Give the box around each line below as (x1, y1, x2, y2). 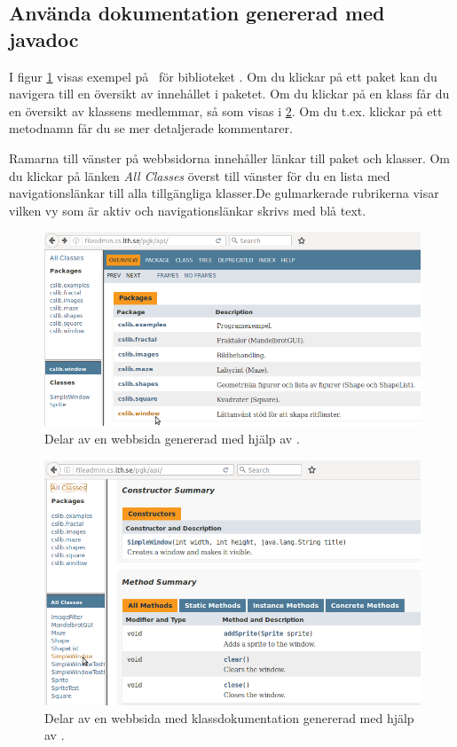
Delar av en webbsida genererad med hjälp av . (44, 429, 300, 448)
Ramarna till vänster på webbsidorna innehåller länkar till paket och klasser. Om (9, 148, 450, 167)
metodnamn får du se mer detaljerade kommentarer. (9, 119, 293, 138)
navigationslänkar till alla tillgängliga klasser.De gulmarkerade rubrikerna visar (9, 184, 439, 202)
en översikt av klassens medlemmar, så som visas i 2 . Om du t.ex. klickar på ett (9, 101, 443, 120)
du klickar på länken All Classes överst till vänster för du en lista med (9, 166, 390, 185)
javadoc (9, 25, 79, 52)
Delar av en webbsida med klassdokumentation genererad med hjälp (44, 708, 414, 727)
